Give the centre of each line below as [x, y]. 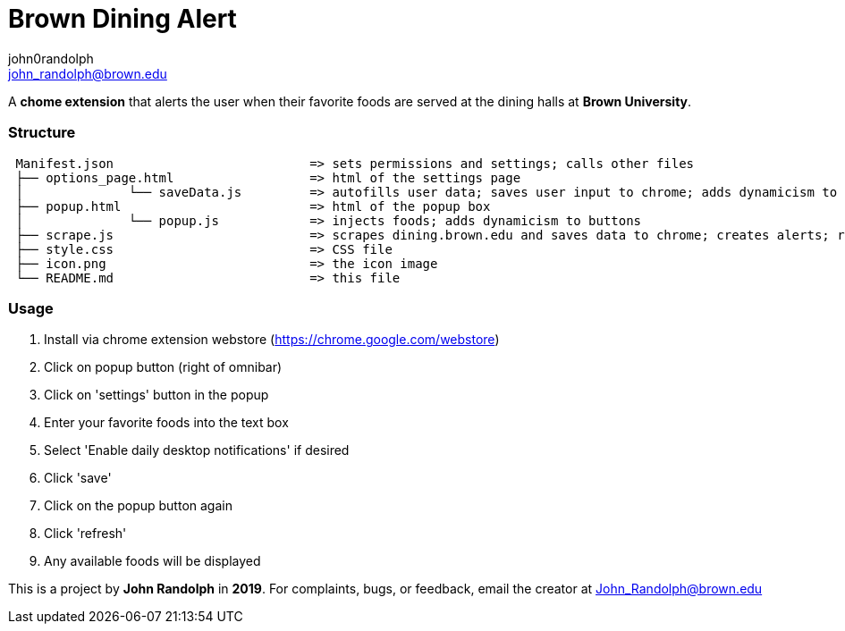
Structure [42, 133]
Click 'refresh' [85, 534]
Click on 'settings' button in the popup [156, 395]
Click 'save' [78, 478]
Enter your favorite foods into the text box [166, 423]
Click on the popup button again [138, 506]
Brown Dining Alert [123, 19]
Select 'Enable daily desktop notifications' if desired [197, 450]
